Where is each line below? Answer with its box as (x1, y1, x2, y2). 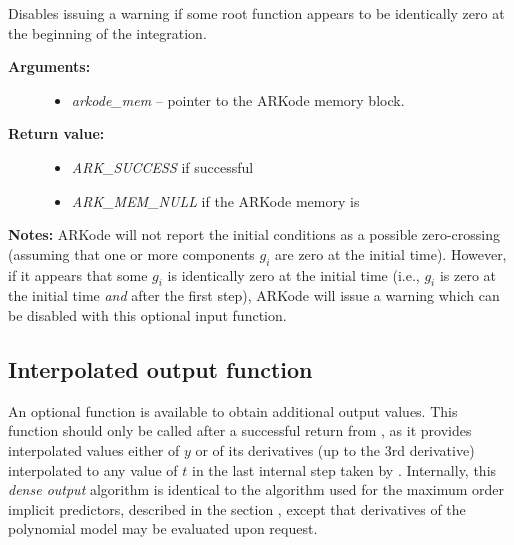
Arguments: (8, 56, 91, 77)
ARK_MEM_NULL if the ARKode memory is (71, 190, 360, 211)
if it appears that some (8, 264, 148, 285)
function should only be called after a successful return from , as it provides (8, 420, 472, 441)
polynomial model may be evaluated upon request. (8, 518, 318, 539)
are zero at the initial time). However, (275, 243, 507, 264)
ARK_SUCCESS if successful (71, 156, 254, 177)
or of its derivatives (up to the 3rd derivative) (195, 439, 475, 460)
